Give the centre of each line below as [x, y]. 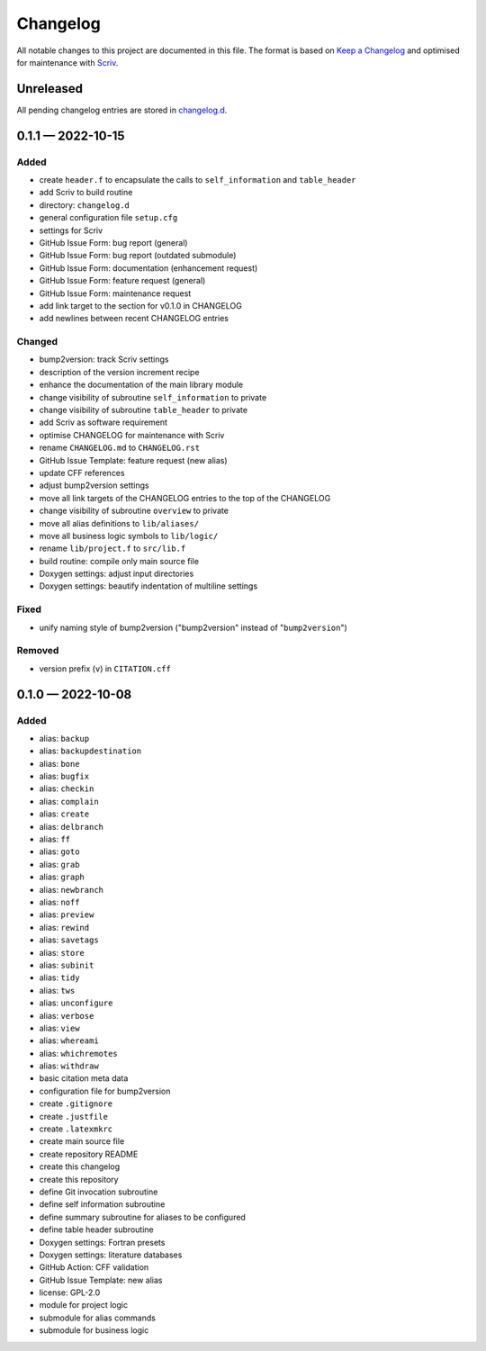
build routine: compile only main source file [119, 561]
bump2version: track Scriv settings [104, 359]
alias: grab [59, 864]
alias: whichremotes [79, 1053]
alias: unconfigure [76, 1003]
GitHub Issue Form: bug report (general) [113, 242]
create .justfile [73, 1116]
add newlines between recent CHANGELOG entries [134, 319]
